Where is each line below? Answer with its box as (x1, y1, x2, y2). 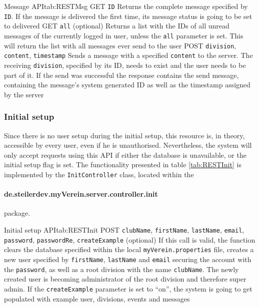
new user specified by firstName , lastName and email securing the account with (4, 254, 251, 264)
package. (4, 208, 30, 218)
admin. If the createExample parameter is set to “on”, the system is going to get (4, 283, 252, 294)
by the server (4, 89, 44, 99)
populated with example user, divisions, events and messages (4, 293, 190, 304)
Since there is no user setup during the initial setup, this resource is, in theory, (4, 130, 245, 140)
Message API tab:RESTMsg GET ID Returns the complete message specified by (4, 1, 248, 11)
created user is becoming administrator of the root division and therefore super (4, 274, 246, 284)
